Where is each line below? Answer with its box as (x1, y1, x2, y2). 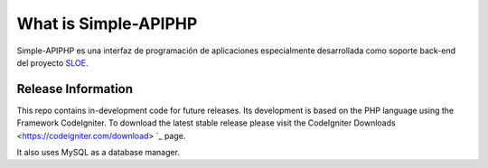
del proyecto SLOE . (16, 57, 89, 68)
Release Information (16, 81, 134, 97)
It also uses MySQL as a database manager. (16, 147, 181, 158)
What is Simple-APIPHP (16, 14, 198, 33)
